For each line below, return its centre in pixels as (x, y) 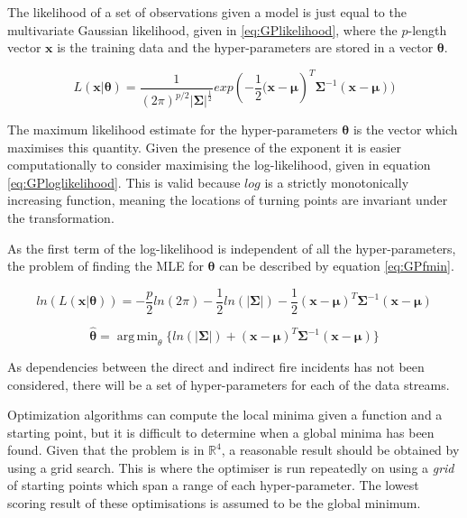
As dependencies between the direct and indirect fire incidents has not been (216, 366)
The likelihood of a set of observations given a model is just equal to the (207, 12)
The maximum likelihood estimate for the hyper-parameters (173, 129)
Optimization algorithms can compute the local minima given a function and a (225, 415)
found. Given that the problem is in (106, 450)
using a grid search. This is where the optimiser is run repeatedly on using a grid (231, 467)
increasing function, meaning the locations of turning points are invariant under (228, 200)
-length (427, 29)
